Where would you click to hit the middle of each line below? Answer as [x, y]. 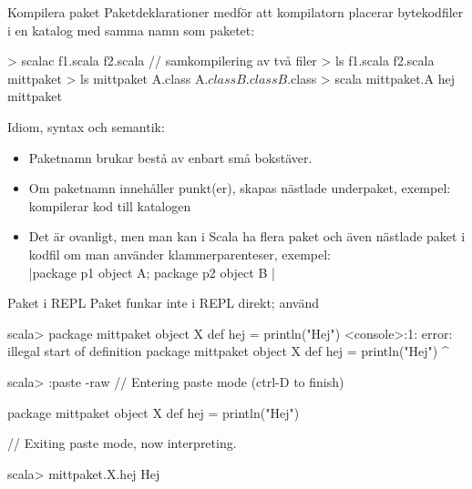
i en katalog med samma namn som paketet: [131, 30]
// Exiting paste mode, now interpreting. [122, 443]
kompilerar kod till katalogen [110, 205]
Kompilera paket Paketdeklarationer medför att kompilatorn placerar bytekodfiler [236, 12]
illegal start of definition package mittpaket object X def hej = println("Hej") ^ [228, 351]
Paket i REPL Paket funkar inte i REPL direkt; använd [163, 303]
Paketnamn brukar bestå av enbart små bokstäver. [170, 157]
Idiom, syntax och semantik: [86, 126]
